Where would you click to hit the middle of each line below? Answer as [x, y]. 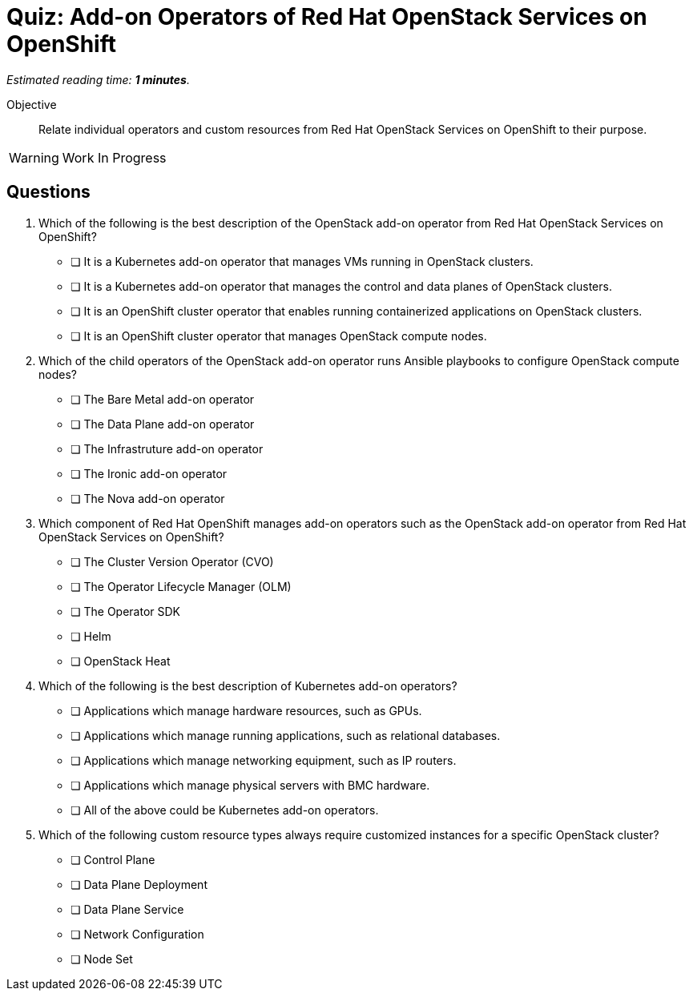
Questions [48, 192]
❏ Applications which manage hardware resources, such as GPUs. [246, 710]
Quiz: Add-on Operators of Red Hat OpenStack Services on [327, 17]
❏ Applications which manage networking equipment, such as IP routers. [264, 760]
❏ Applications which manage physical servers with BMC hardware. [250, 785]
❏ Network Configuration [137, 934]
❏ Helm [91, 636]
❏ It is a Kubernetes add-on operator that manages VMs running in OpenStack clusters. [302, 261]
